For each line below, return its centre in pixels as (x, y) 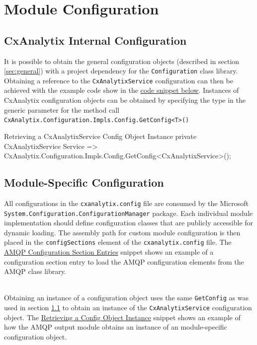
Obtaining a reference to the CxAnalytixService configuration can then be (119, 80)
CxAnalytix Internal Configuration (95, 40)
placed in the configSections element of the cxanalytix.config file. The (118, 242)
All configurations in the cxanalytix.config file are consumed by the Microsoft (126, 203)
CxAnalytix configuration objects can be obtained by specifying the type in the (125, 100)
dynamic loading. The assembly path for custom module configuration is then (122, 232)
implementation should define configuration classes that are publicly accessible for (129, 223)
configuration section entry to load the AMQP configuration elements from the (124, 261)
